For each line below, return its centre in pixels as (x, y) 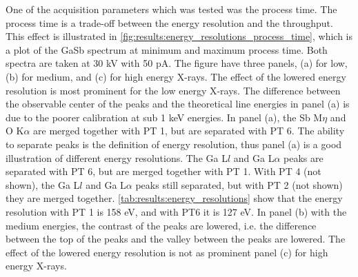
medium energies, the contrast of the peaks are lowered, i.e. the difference (161, 225)
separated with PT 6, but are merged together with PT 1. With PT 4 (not (163, 171)
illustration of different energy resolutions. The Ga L (117, 157)
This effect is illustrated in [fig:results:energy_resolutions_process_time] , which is (179, 36)
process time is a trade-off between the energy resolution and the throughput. (169, 22)
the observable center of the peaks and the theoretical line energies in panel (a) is (178, 104)
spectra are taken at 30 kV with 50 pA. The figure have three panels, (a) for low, (177, 63)
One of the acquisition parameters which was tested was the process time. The (171, 9)
